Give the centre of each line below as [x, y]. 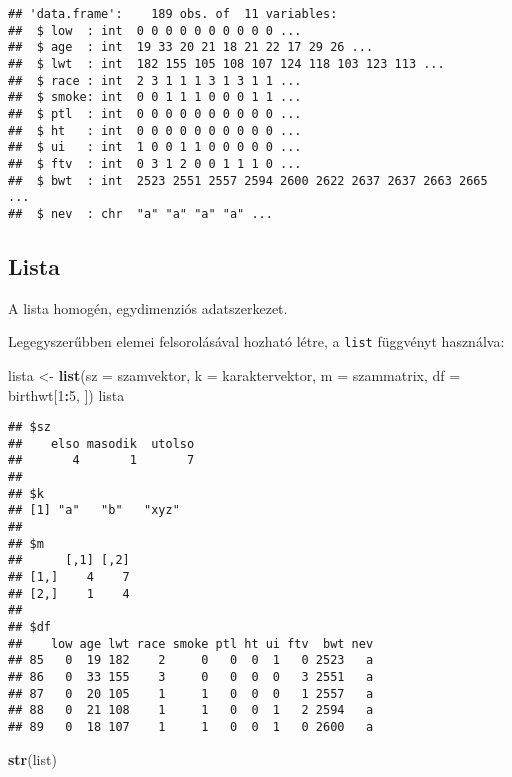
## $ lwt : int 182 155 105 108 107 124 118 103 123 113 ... [226, 63]
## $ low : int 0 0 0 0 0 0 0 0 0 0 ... [155, 30]
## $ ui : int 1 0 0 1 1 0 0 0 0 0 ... [155, 147]
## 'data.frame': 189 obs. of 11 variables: [173, 14]
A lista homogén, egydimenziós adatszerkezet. [148, 307]
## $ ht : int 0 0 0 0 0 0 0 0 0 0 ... [155, 130]
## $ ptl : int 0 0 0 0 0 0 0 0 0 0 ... [155, 113]
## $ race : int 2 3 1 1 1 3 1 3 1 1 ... [155, 80]
